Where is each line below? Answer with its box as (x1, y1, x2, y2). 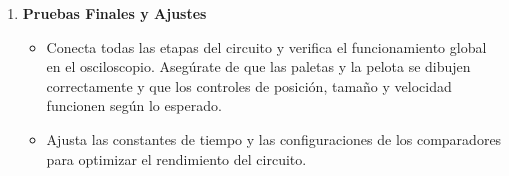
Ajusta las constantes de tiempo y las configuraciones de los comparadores (46, 128, 502, 149)
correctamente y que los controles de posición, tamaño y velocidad (46, 75, 452, 96)
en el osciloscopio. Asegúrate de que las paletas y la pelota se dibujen (46, 56, 471, 77)
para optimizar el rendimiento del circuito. (46, 148, 307, 169)
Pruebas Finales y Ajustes (22, 3, 207, 23)
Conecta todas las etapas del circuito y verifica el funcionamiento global (46, 36, 487, 57)
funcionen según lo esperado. (46, 95, 222, 116)
